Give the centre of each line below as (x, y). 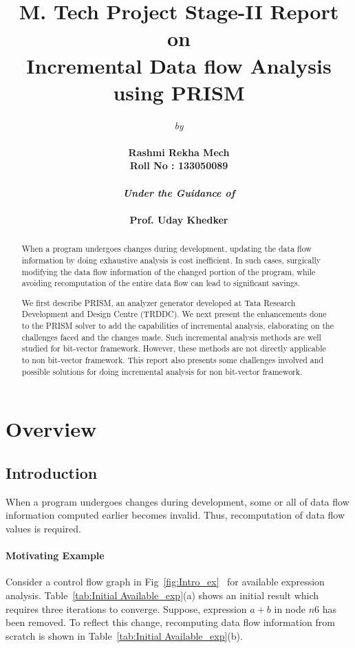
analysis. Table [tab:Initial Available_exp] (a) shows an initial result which (162, 595)
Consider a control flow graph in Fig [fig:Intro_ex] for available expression (165, 582)
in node (290, 608)
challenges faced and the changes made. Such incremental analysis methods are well (171, 337)
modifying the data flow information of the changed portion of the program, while (169, 271)
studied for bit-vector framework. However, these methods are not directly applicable (174, 348)
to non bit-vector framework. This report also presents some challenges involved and (173, 360)
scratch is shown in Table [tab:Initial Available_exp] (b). (124, 635)
